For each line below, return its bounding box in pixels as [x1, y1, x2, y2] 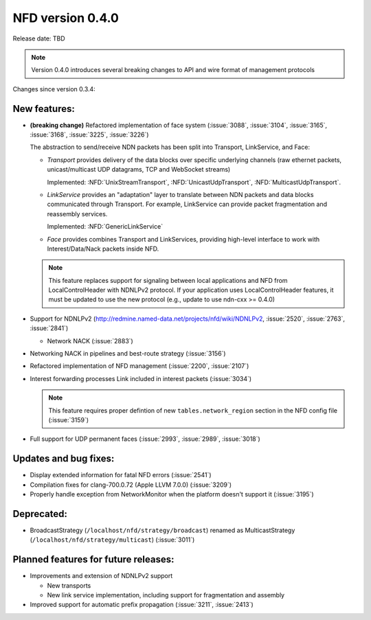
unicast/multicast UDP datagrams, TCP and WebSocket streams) [47, 165, 231, 174]
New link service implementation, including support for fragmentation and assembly [47, 591, 285, 599]
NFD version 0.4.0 [12, 10, 120, 25]
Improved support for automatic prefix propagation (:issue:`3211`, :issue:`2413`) [30, 601, 254, 609]
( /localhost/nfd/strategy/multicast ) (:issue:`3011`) [30, 536, 195, 544]
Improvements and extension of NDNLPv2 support [30, 572, 173, 580]
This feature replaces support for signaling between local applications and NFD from [48, 276, 288, 284]
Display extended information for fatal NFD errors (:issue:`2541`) [30, 471, 212, 479]
